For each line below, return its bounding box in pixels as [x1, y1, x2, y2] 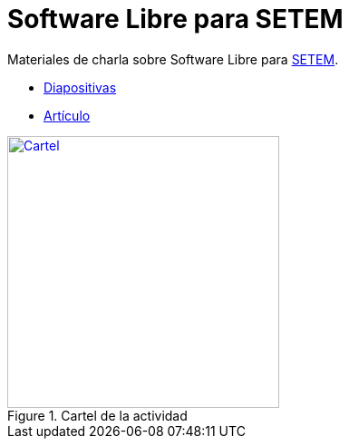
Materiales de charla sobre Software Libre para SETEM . [7, 51, 339, 67]
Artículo [44, 107, 91, 123]
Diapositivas [44, 79, 117, 95]
